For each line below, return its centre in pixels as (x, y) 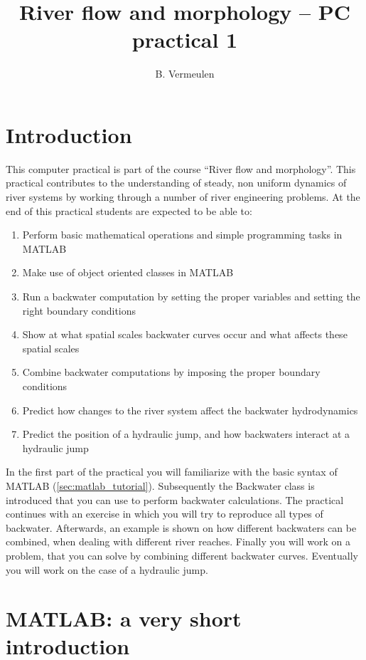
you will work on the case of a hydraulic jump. (107, 569)
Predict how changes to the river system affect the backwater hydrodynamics (190, 410)
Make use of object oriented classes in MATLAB (128, 272)
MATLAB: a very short (124, 618)
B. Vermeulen (185, 74)
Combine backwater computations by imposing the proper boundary (171, 372)
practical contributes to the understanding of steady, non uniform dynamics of (176, 183)
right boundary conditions (79, 310)
